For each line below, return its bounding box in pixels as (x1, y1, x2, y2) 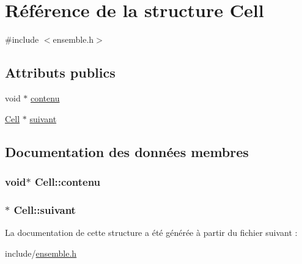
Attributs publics (5, 63, 116, 82)
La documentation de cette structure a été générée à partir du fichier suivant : (5, 226, 298, 238)
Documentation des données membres (5, 142, 249, 161)
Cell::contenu (34, 174, 101, 189)
